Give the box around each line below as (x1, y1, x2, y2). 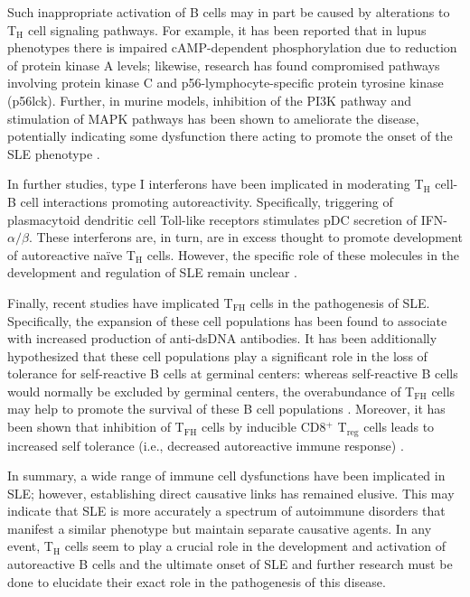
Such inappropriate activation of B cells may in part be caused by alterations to (7, 3, 450, 21)
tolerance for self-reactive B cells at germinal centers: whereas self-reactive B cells (7, 364, 458, 383)
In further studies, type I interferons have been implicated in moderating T (7, 174, 424, 193)
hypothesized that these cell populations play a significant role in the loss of (7, 346, 428, 365)
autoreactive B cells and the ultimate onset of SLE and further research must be (7, 555, 453, 574)
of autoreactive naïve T (7, 245, 136, 264)
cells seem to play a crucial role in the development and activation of (64, 536, 446, 555)
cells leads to (363, 417, 435, 436)
